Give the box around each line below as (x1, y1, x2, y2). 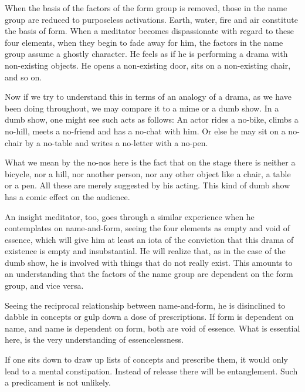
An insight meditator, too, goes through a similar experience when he (5, 210, 255, 222)
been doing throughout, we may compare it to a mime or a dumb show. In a (5, 102, 279, 114)
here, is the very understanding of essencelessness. (5, 333, 184, 346)
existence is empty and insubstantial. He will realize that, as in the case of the (5, 245, 286, 257)
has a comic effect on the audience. (5, 190, 130, 202)
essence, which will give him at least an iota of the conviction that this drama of (5, 233, 294, 245)
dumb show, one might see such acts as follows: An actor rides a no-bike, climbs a (5, 113, 299, 126)
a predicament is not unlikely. (5, 376, 111, 388)
